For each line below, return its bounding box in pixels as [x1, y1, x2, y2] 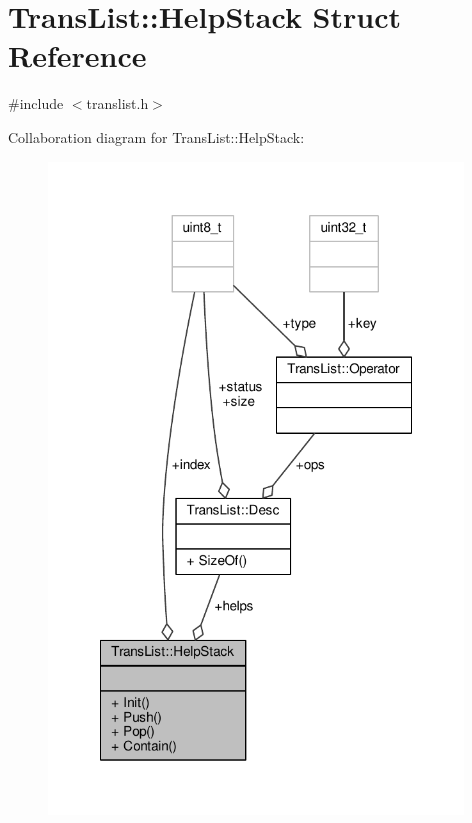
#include [8, 93, 64, 114]
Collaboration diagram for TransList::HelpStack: [8, 126, 305, 147]
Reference [8, 35, 147, 76]
